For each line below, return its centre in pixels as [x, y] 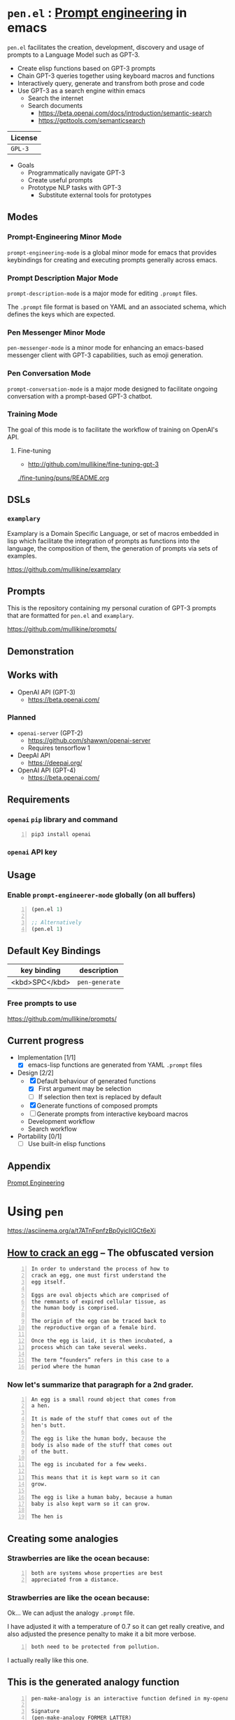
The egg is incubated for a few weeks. [89, 1465]
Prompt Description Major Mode [63, 278]
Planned [22, 718]
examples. [22, 556]
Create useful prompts [60, 180]
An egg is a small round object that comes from [104, 1399]
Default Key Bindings [54, 951]
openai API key [32, 852]
